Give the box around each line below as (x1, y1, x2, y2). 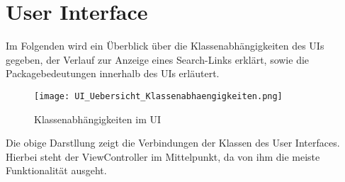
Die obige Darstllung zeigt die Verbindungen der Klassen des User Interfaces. (6, 135, 340, 150)
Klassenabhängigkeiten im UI (34, 111, 162, 126)
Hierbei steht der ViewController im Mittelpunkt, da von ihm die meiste (6, 149, 320, 164)
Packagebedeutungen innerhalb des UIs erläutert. (6, 66, 220, 81)
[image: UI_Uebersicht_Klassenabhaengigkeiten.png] (34, 91, 283, 101)
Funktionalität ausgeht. (6, 163, 107, 178)
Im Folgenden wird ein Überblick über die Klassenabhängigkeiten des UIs (6, 38, 324, 53)
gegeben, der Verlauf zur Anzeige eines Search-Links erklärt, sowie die (6, 52, 310, 67)
